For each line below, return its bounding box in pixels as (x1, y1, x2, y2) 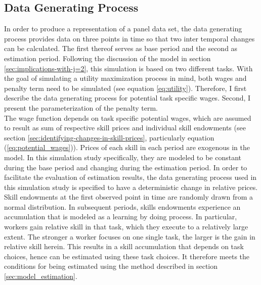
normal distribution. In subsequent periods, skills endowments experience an (4, 201, 241, 212)
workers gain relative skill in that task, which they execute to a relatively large (4, 221, 248, 232)
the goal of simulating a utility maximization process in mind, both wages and (4, 73, 247, 83)
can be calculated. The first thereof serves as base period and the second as (4, 43, 238, 54)
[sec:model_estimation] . (4, 271, 77, 281)
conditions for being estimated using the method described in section (4, 261, 218, 271)
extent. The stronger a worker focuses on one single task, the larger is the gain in (4, 231, 255, 242)
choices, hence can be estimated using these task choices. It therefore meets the (4, 251, 250, 261)
